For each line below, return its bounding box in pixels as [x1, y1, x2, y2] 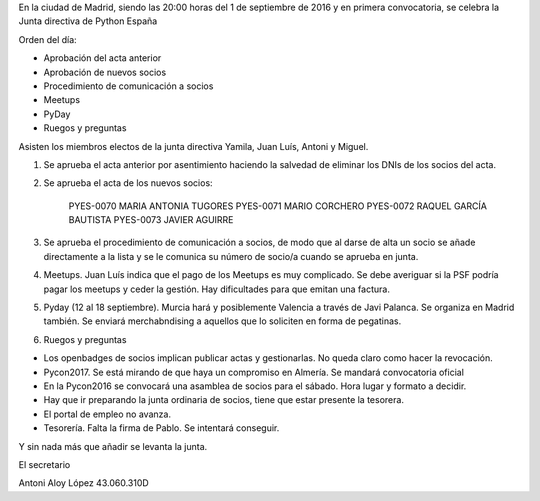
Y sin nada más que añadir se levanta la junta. [18, 440, 208, 452]
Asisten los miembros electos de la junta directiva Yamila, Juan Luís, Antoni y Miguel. [18, 140, 369, 152]
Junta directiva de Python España [18, 15, 158, 27]
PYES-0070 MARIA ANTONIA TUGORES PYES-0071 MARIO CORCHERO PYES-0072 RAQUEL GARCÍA [68, 200, 487, 212]
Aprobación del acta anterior [43, 52, 162, 64]
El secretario [18, 458, 71, 470]
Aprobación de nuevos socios [43, 66, 167, 78]
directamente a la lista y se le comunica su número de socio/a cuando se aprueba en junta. [43, 250, 419, 262]
